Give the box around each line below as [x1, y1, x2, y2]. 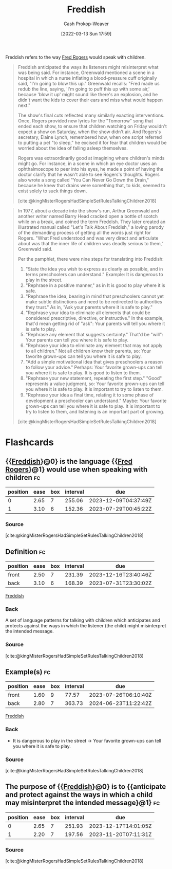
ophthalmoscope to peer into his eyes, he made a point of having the [17, 166, 164, 172]
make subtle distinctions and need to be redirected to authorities [25, 298, 163, 304]
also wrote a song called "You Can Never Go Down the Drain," [17, 176, 149, 183]
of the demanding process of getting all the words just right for [17, 229, 151, 236]
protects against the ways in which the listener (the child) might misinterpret [5, 623, 166, 629]
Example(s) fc [5, 667, 51, 677]
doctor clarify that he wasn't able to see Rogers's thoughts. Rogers [17, 171, 160, 177]
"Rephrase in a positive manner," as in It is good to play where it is [25, 282, 165, 288]
